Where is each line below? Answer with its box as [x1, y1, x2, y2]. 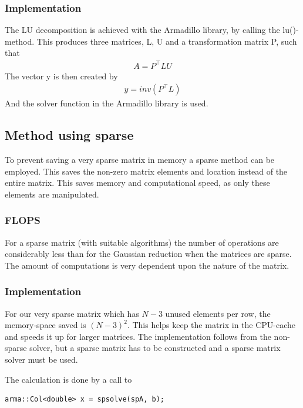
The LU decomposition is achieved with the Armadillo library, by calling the [5, 24, 280, 36]
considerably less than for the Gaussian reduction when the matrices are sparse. [5, 248, 292, 260]
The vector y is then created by [5, 69, 118, 82]
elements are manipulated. [5, 188, 99, 200]
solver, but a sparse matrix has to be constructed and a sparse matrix [29, 342, 281, 354]
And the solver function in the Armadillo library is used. [5, 97, 208, 109]
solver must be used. [5, 353, 78, 365]
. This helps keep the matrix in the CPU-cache [127, 319, 296, 331]
